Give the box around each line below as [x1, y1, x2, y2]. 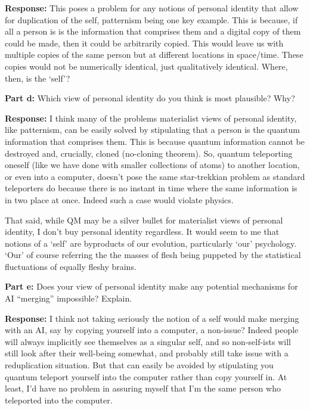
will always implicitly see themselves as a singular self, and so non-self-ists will [5, 335, 291, 347]
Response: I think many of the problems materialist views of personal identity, [5, 111, 297, 124]
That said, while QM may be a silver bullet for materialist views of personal [5, 213, 283, 226]
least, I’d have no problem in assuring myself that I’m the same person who [5, 382, 281, 395]
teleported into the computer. [5, 393, 113, 406]
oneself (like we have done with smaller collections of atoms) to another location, [5, 159, 300, 171]
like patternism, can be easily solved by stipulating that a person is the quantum [5, 123, 300, 136]
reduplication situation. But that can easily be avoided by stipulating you [5, 359, 274, 371]
